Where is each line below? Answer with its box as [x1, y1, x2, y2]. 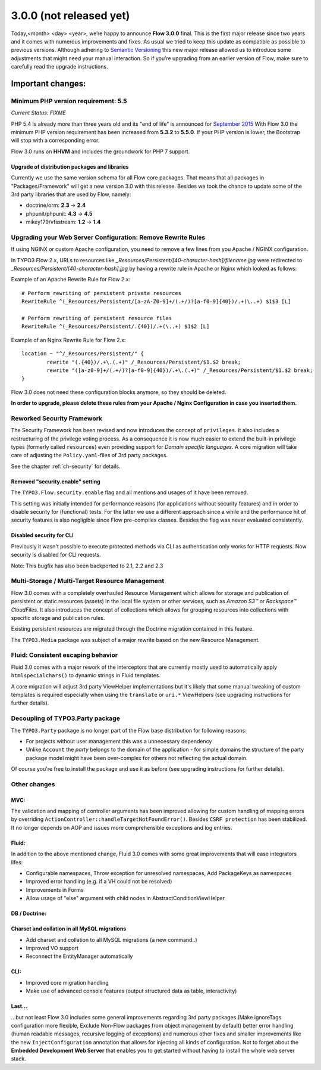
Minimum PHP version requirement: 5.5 [11, 97, 127, 105]
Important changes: [11, 78, 86, 89]
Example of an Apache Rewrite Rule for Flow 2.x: [11, 276, 131, 283]
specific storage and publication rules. [11, 614, 105, 621]
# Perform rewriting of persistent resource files [21, 315, 172, 322]
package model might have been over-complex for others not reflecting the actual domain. [26, 754, 248, 761]
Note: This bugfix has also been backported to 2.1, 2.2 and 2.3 [11, 562, 163, 569]
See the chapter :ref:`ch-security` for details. [11, 463, 121, 470]
